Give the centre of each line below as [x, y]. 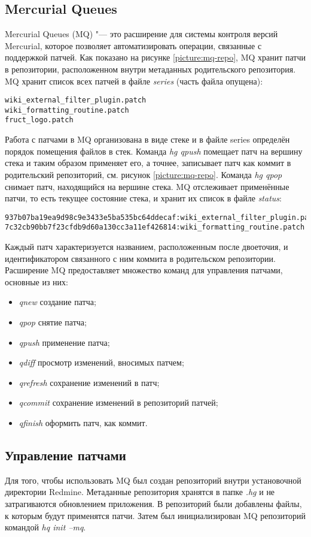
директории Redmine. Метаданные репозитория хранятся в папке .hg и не [140, 492]
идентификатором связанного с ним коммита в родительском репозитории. [140, 258]
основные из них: [37, 281]
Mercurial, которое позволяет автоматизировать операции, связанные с [133, 45]
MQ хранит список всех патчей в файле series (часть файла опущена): [134, 81]
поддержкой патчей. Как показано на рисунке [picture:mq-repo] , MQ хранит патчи [155, 57]
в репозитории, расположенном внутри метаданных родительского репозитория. [150, 69]
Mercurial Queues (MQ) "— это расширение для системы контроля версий [141, 34]
